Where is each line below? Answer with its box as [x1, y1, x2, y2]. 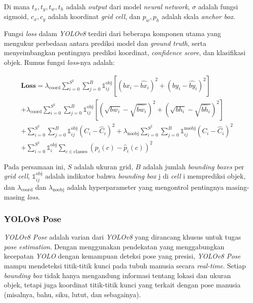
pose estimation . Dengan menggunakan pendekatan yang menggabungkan [4, 241, 225, 251]
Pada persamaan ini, [4, 161, 65, 171]
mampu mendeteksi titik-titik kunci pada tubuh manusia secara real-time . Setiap [4, 260, 246, 270]
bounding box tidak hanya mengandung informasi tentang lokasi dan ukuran [4, 270, 231, 280]
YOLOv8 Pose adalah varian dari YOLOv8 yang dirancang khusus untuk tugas [4, 232, 241, 242]
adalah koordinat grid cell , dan [48, 11, 141, 21]
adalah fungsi [198, 1, 238, 11]
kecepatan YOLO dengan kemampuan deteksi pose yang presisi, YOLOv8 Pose [4, 251, 241, 261]
